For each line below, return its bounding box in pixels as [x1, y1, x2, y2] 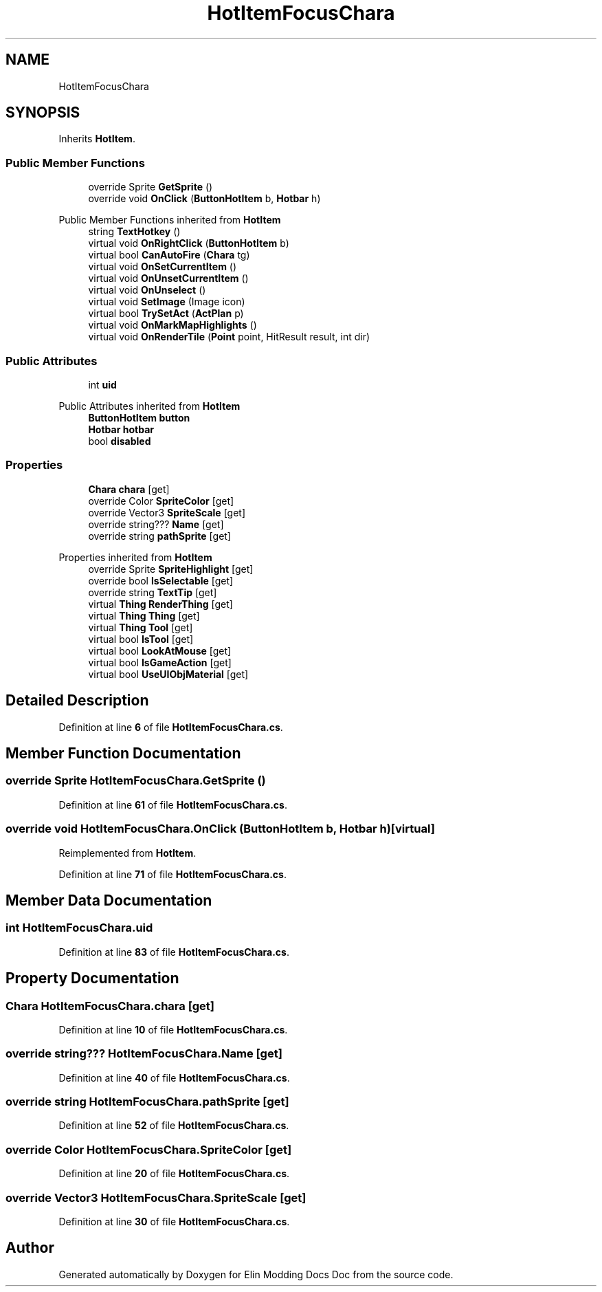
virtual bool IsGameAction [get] [88, 656, 232, 668]
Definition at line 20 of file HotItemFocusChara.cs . [58, 1168, 290, 1180]
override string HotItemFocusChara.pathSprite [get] [5, 1095, 289, 1109]
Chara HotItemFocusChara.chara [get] [5, 998, 214, 1013]
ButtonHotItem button [88, 411, 190, 424]
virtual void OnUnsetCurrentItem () [88, 272, 249, 285]
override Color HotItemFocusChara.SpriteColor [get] [5, 1142, 292, 1157]
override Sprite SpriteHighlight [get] [88, 562, 254, 575]
